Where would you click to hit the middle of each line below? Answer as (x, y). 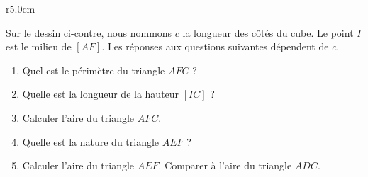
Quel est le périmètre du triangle (94, 70)
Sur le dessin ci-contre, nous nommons (89, 32)
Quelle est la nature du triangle (91, 141)
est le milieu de (39, 46)
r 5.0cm (21, 8)
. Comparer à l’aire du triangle (225, 165)
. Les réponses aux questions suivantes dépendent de (215, 46)
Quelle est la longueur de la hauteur (101, 94)
